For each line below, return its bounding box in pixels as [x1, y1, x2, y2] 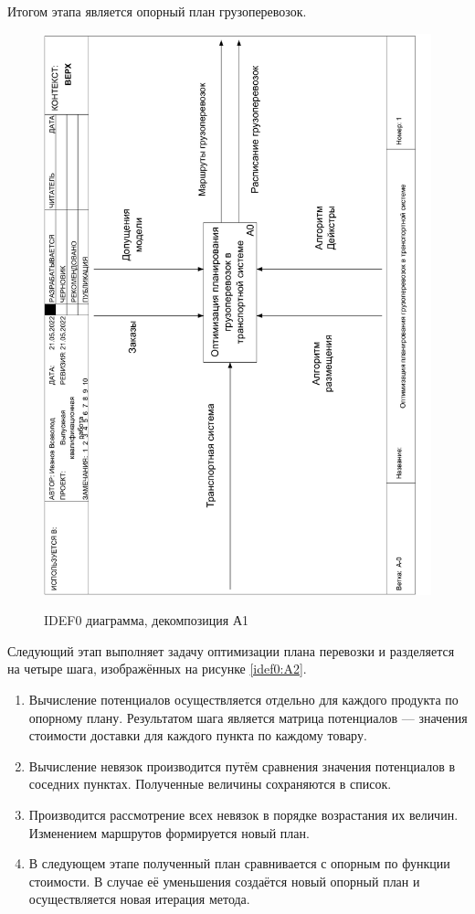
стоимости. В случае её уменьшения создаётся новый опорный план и [28, 871, 420, 890]
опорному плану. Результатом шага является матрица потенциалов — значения [28, 707, 468, 727]
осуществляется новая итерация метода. [28, 889, 250, 909]
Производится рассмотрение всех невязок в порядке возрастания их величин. [28, 805, 459, 824]
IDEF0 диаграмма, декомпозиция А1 [44, 611, 248, 630]
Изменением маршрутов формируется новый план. [28, 823, 310, 842]
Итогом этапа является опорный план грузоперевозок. [7, 2, 307, 20]
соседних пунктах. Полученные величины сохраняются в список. [28, 774, 392, 793]
